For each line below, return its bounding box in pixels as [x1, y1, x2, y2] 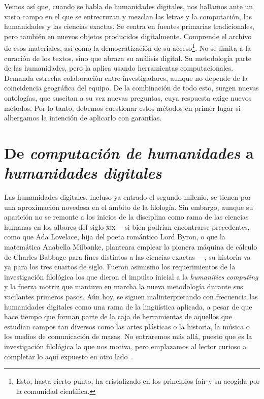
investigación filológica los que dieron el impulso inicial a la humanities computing [4, 271, 258, 282]
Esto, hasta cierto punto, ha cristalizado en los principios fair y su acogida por [16, 376, 260, 386]
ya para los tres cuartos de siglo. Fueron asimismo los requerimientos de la [4, 261, 236, 272]
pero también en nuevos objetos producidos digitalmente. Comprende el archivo [4, 30, 252, 41]
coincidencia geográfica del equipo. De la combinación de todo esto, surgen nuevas [4, 82, 259, 93]
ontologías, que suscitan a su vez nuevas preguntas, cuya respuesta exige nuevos [4, 93, 252, 103]
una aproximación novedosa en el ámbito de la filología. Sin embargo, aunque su [4, 201, 253, 212]
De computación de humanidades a [4, 142, 254, 163]
